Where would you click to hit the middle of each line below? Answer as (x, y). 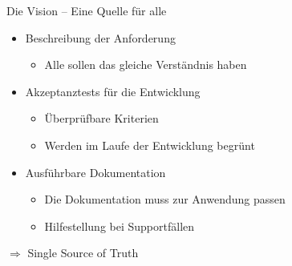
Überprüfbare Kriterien (101, 118)
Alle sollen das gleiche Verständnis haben (146, 64)
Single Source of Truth (83, 253)
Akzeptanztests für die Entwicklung (113, 91)
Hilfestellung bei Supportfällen (120, 226)
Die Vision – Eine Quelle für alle (87, 10)
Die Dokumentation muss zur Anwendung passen (165, 199)
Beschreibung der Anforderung (100, 37)
